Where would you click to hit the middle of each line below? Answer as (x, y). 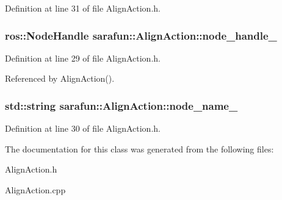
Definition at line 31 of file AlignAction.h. (83, 8)
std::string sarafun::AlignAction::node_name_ (121, 105)
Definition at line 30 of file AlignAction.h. (83, 128)
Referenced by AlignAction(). (60, 78)
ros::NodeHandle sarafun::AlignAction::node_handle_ (141, 35)
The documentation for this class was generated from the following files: (139, 148)
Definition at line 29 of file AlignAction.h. (83, 58)
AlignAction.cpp (35, 190)
